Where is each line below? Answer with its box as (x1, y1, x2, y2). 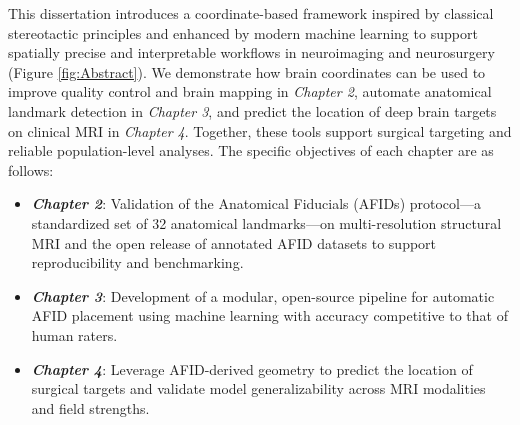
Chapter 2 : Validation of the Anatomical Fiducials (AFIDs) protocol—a (31, 193, 481, 214)
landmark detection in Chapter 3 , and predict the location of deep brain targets (8, 100, 497, 121)
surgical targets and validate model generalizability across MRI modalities (31, 378, 486, 399)
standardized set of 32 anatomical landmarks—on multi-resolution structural (31, 212, 502, 233)
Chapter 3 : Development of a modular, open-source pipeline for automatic (31, 285, 495, 306)
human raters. (31, 324, 118, 345)
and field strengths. (31, 397, 150, 418)
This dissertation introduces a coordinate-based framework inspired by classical (8, 3, 494, 23)
